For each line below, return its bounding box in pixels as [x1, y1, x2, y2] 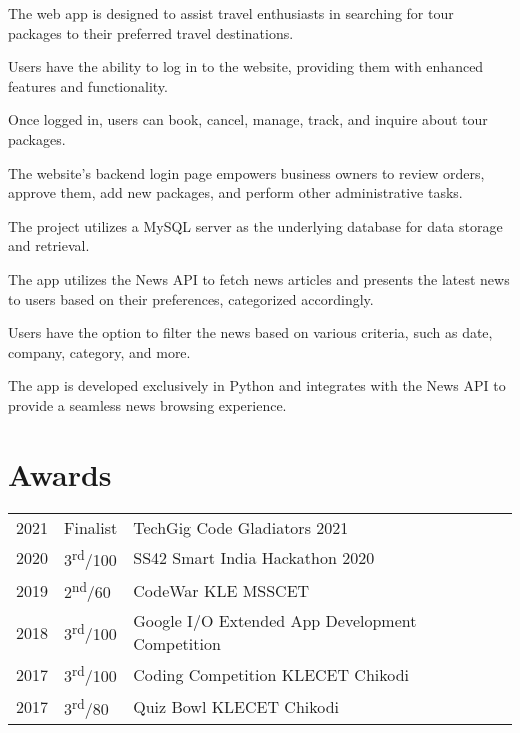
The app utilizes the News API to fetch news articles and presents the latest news [8, 268, 510, 289]
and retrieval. [8, 235, 90, 256]
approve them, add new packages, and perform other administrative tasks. [8, 182, 463, 203]
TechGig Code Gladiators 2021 [133, 515, 349, 539]
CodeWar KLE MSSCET [133, 578, 310, 602]
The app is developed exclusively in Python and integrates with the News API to [8, 375, 506, 396]
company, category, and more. [8, 341, 191, 362]
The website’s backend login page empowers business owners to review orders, [8, 162, 485, 183]
